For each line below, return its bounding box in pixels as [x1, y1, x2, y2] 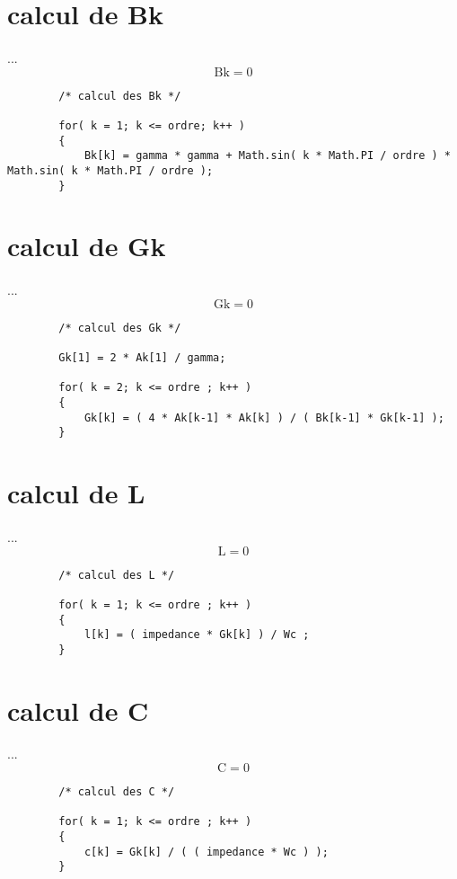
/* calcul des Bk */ [58, 89, 181, 102]
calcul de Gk [7, 227, 166, 264]
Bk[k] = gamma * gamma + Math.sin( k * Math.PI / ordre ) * [83, 149, 451, 163]
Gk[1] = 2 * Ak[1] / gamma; [58, 351, 226, 365]
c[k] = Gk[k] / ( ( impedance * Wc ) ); [83, 845, 329, 858]
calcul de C [7, 691, 149, 728]
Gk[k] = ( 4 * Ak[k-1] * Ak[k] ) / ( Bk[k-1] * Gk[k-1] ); [83, 411, 444, 424]
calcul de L [7, 475, 145, 511]
